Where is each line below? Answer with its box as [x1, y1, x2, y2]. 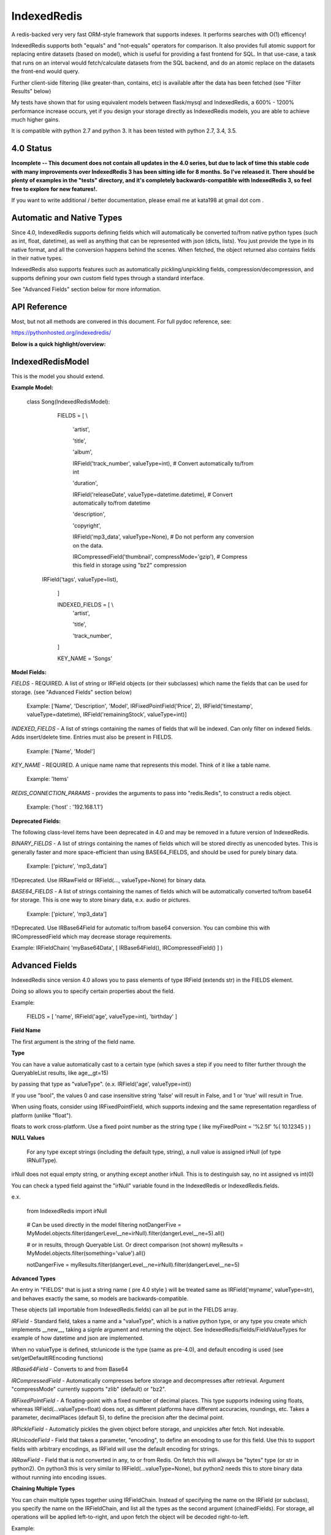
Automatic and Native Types [11, 212, 123, 223]
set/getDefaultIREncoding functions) [11, 1354, 104, 1362]
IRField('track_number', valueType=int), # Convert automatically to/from [72, 459, 254, 467]
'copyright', [72, 522, 101, 529]
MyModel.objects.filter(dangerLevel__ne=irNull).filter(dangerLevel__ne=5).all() [26, 1230, 225, 1237]
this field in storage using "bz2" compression [72, 562, 187, 569]
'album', [72, 448, 93, 456]
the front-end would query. [11, 68, 80, 75]
